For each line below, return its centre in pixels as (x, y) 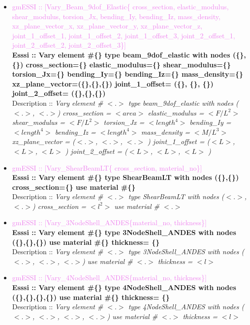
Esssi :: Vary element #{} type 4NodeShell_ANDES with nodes (124, 287)
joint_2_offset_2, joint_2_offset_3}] (69, 45)
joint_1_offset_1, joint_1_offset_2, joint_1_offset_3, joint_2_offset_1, (124, 35)
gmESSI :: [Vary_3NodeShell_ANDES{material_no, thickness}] (109, 222)
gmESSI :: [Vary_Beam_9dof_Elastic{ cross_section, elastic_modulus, (120, 6)
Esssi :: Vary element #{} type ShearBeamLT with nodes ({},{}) (125, 177)
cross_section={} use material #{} (74, 187)
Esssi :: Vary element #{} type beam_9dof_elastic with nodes (121, 54)
